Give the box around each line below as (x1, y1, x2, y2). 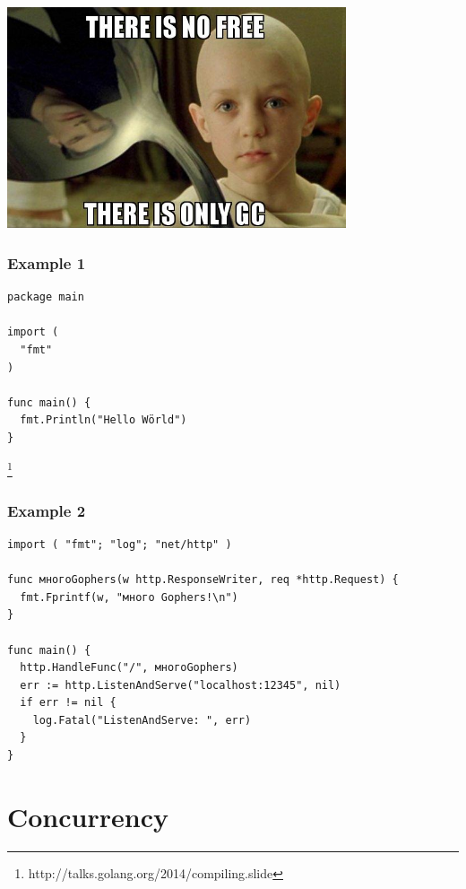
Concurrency (7, 797, 168, 834)
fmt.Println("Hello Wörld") (20, 414, 187, 427)
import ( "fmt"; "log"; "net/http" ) (7, 537, 232, 551)
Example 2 (7, 499, 86, 521)
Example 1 (7, 251, 86, 274)
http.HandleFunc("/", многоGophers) (20, 661, 238, 675)
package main (7, 291, 84, 304)
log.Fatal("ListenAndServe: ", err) (32, 713, 252, 727)
